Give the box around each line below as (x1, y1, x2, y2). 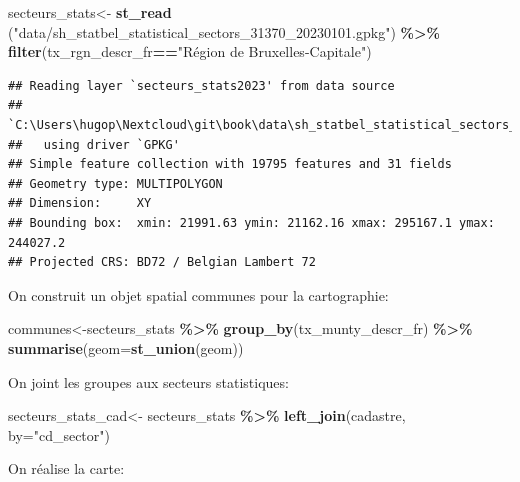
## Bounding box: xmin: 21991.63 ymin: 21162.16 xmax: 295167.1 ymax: (8, 215, 495, 230)
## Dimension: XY (8, 196, 152, 211)
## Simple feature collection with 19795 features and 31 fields (8, 157, 452, 172)
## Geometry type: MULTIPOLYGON (8, 176, 223, 191)
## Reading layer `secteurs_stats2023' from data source (8, 78, 395, 93)
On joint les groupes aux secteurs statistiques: (8, 371, 289, 392)
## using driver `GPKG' (8, 137, 180, 152)
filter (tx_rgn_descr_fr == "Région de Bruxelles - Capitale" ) (8, 41, 372, 62)
